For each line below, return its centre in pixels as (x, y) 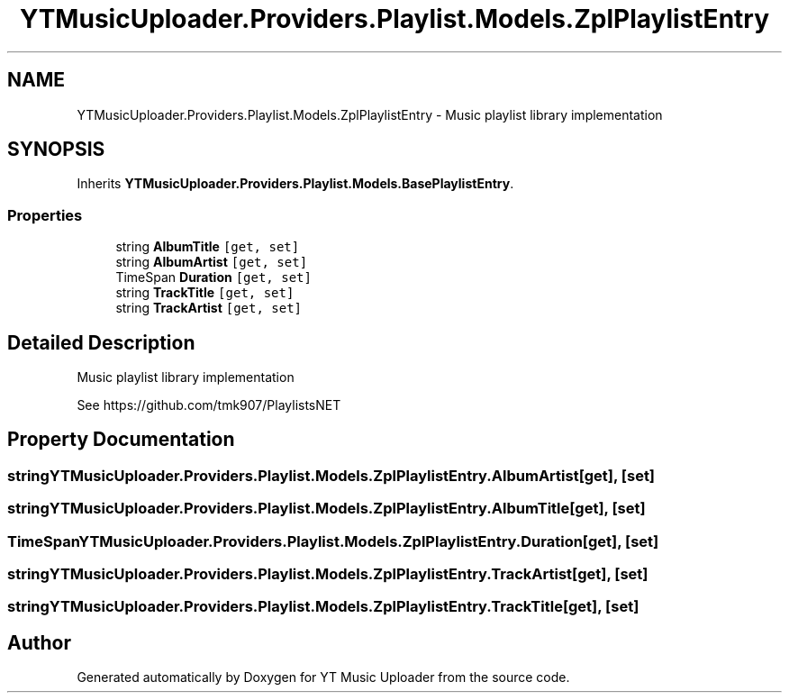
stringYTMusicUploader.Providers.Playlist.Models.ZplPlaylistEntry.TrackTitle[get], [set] (323, 607)
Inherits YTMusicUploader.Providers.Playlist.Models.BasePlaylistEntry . (295, 184)
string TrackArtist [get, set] (209, 308)
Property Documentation (121, 440)
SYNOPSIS (56, 150)
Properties (45, 215)
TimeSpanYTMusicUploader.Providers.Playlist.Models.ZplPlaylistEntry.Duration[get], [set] (333, 541)
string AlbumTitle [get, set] (208, 247)
